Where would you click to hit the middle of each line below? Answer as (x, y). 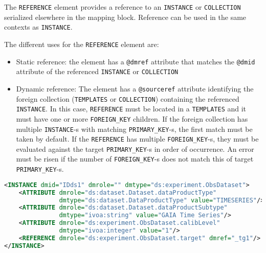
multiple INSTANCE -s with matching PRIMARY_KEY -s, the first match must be (134, 129)
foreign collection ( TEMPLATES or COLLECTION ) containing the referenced (128, 98)
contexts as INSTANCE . (38, 27)
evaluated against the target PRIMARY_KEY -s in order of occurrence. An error (135, 148)
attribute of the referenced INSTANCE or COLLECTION (97, 71)
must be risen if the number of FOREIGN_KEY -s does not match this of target (135, 159)
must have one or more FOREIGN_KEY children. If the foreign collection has (132, 118)
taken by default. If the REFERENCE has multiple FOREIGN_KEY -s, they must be (137, 139)
